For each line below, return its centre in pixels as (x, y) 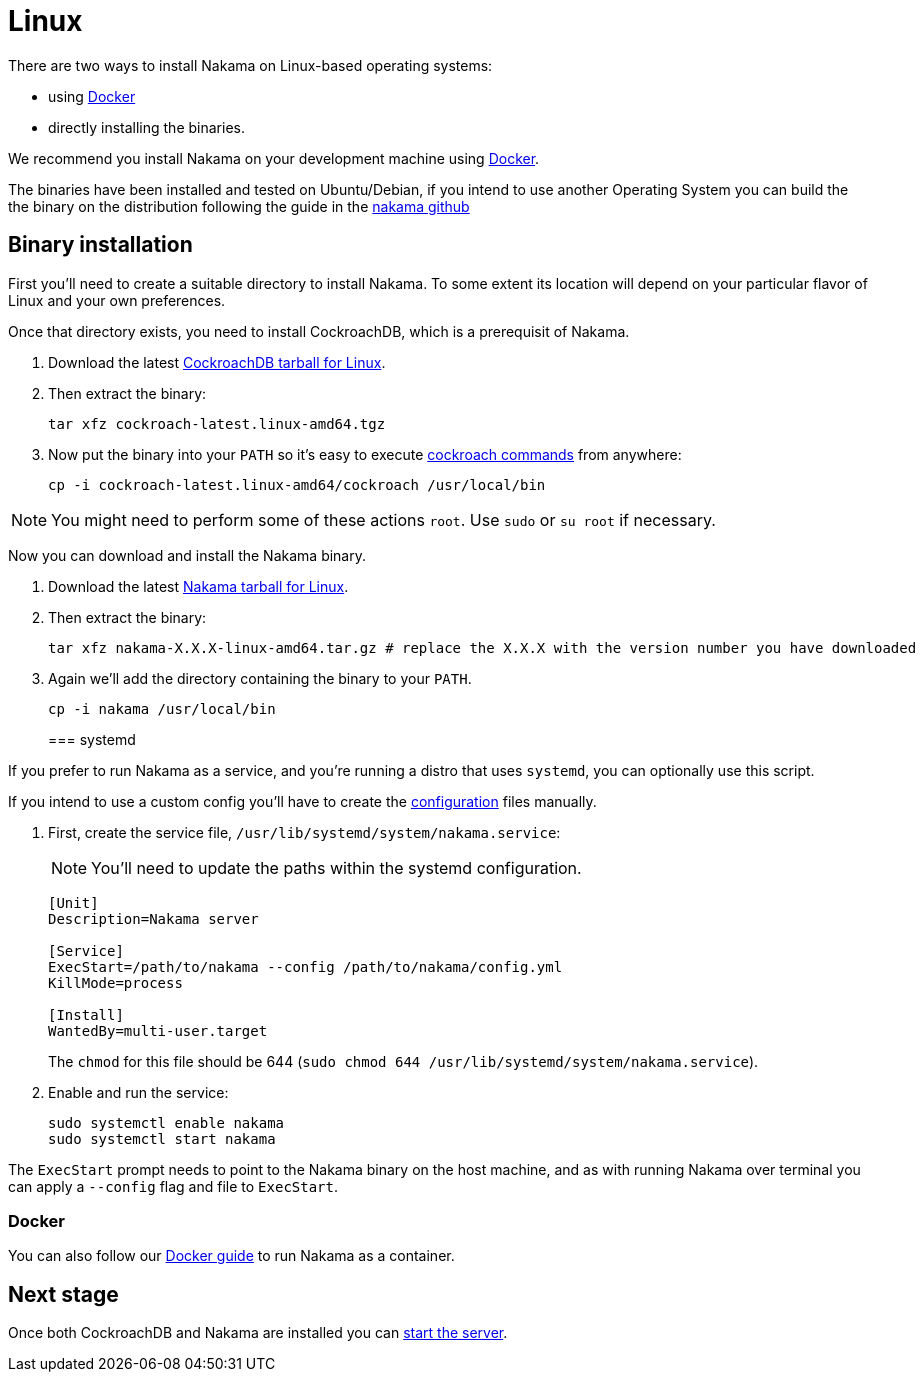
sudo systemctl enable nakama (166, 1122)
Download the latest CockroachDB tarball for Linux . (217, 362)
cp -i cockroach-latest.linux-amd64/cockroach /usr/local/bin (297, 484)
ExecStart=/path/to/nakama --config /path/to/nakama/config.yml (305, 966)
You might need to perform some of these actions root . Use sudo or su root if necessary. (383, 519)
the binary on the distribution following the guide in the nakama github (239, 206)
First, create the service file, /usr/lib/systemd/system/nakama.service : (304, 832)
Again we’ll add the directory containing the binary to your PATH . (260, 678)
